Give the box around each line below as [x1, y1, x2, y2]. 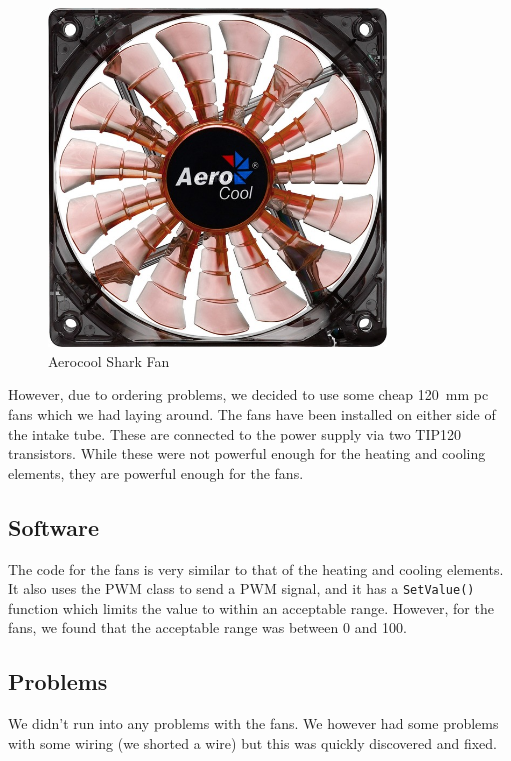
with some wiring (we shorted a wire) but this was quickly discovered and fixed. [8, 732, 497, 753]
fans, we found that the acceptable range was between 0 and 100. [8, 617, 407, 638]
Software [8, 511, 100, 542]
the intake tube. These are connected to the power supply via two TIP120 [8, 423, 462, 444]
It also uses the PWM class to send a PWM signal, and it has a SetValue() [8, 578, 475, 599]
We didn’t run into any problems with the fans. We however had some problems [8, 713, 499, 734]
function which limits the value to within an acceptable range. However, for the [8, 597, 494, 618]
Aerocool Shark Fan [48, 350, 170, 371]
